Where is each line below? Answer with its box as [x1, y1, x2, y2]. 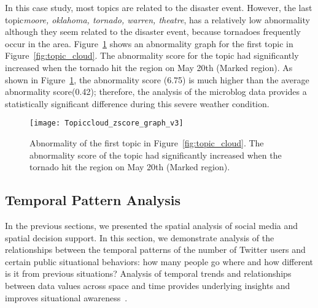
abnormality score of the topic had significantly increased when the [29, 148, 282, 161]
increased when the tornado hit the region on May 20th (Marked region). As [5, 61, 293, 73]
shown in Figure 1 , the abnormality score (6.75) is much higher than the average [5, 73, 309, 86]
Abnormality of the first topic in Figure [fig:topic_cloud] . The [29, 137, 264, 149]
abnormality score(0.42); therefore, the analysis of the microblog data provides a [5, 85, 307, 98]
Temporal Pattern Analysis [5, 190, 181, 209]
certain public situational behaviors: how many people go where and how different [5, 255, 313, 268]
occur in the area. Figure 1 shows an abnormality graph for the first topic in [5, 37, 293, 50]
